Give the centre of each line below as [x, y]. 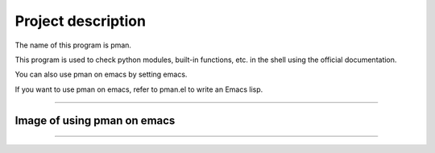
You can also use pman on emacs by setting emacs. [101, 74]
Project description [81, 21]
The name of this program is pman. [73, 45]
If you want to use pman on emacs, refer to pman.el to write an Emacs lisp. [139, 89]
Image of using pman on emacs [95, 120]
